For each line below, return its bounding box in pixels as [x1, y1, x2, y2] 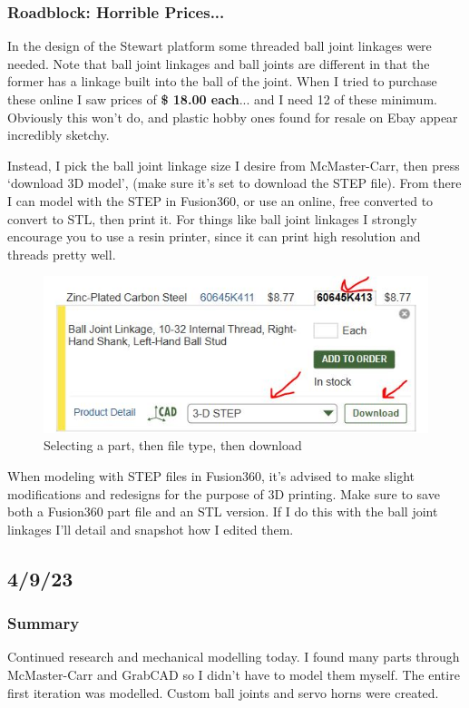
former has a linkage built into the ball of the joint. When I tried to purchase [7, 72, 437, 91]
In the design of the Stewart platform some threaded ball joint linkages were [7, 36, 432, 55]
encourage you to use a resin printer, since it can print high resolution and [7, 227, 421, 246]
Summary [7, 612, 80, 634]
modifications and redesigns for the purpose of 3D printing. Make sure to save [7, 484, 440, 503]
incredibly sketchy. [7, 125, 110, 144]
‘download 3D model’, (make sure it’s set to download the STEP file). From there [7, 173, 462, 192]
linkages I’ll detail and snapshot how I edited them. [7, 519, 294, 538]
